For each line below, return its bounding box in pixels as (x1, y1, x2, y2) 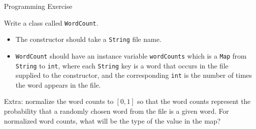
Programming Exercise (4, 1, 72, 11)
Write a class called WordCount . (4, 17, 98, 28)
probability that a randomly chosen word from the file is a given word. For (4, 106, 229, 116)
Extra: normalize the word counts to (4, 96, 114, 106)
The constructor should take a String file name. (15, 34, 161, 44)
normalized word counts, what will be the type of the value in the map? (4, 115, 221, 126)
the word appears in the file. (15, 79, 101, 90)
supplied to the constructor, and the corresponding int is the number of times (15, 70, 252, 80)
